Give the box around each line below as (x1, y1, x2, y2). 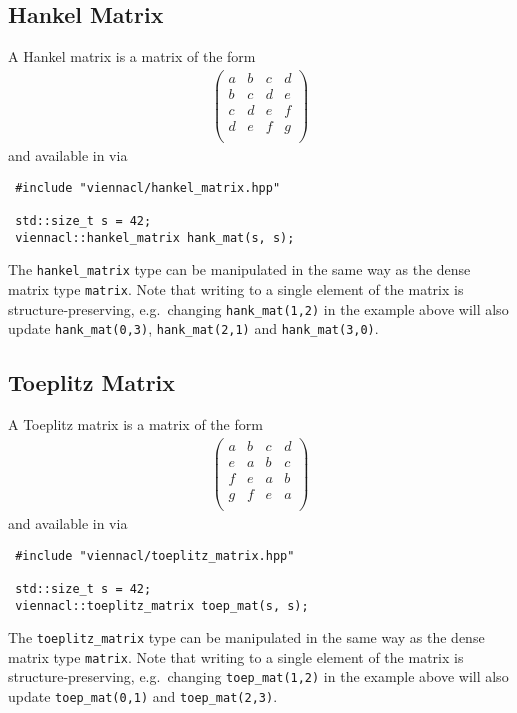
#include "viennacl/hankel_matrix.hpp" (15, 180, 281, 195)
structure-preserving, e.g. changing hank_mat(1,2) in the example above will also (8, 298, 509, 319)
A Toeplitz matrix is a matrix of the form (8, 414, 263, 435)
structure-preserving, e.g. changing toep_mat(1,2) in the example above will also (8, 666, 509, 687)
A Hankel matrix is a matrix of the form (8, 46, 256, 67)
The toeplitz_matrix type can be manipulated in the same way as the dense (8, 627, 485, 648)
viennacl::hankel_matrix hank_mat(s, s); (15, 230, 295, 245)
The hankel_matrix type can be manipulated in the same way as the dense (8, 259, 471, 280)
